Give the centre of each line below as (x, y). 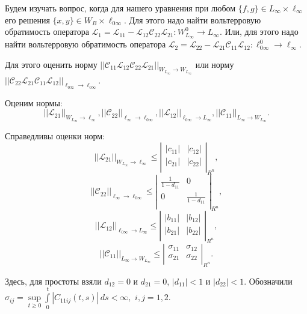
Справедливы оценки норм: (55, 136)
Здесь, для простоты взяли (53, 281)
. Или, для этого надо (259, 32)
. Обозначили (268, 281)
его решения (27, 20)
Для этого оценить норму (51, 64)
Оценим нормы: (34, 102)
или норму (215, 64)
